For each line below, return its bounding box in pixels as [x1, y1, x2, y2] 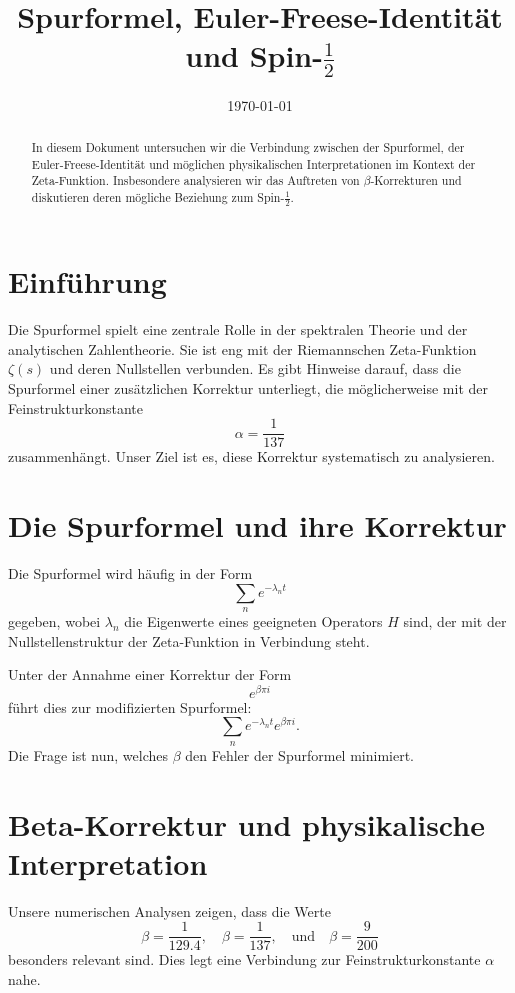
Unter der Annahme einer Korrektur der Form [8, 664, 292, 685]
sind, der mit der [403, 610, 507, 631]
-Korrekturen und [370, 172, 462, 189]
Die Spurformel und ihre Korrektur [8, 504, 507, 545]
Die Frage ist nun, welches [8, 744, 169, 765]
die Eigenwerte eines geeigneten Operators [124, 610, 383, 631]
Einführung [8, 261, 167, 302]
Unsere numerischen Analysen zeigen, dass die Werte [8, 900, 331, 921]
